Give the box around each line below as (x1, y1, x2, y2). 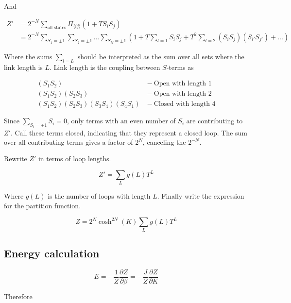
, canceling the (142, 137, 186, 147)
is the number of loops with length (48, 191, 151, 201)
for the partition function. (4, 200, 81, 210)
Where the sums (4, 51, 52, 61)
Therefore (4, 291, 33, 301)
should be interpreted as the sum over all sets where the (77, 51, 244, 61)
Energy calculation (4, 245, 100, 260)
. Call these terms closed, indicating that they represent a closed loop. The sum (10, 127, 247, 137)
